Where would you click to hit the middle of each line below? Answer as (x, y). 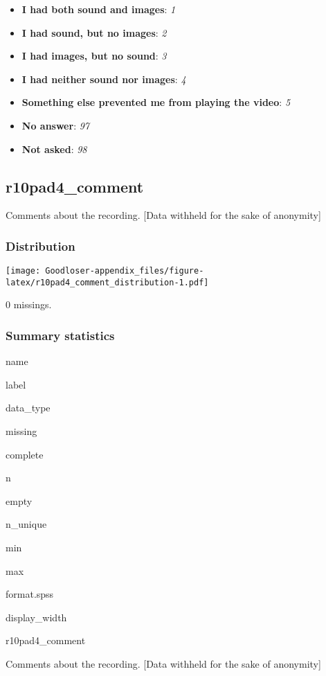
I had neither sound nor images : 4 (104, 79)
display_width (36, 617)
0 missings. (29, 304)
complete (25, 454)
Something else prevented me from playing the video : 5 (156, 102)
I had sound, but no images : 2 (94, 32)
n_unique (26, 524)
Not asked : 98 (54, 149)
